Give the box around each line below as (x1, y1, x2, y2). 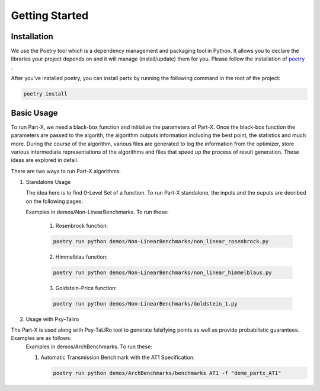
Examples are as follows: (11, 335, 72, 342)
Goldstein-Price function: (55, 284, 117, 291)
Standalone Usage (25, 179, 71, 186)
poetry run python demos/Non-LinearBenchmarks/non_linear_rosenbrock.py (53, 238, 269, 244)
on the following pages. (25, 198, 84, 205)
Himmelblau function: (55, 253, 108, 260)
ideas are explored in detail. (11, 157, 79, 164)
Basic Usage (11, 107, 58, 118)
